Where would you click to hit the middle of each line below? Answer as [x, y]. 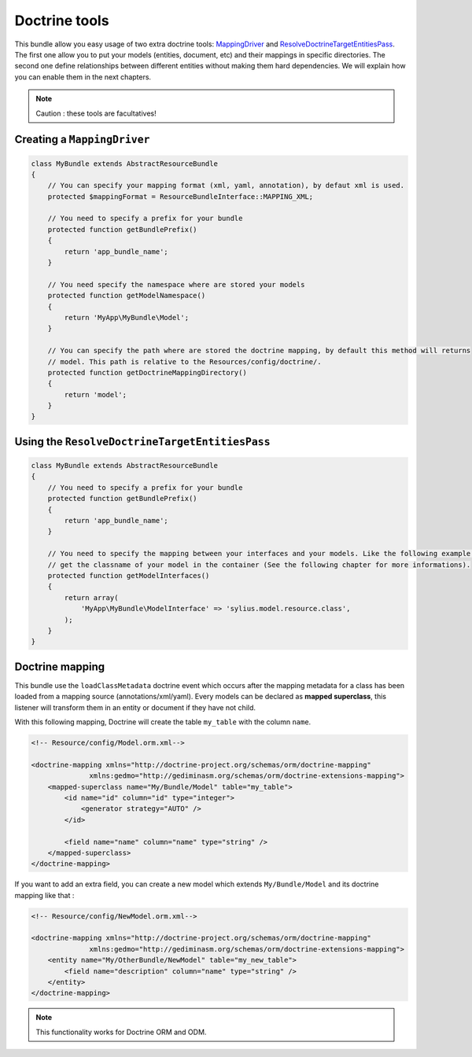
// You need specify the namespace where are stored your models [176, 284]
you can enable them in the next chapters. [83, 77]
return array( [91, 597]
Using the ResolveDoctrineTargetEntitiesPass [142, 442]
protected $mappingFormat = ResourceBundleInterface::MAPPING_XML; [181, 196]
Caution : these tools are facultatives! [96, 113]
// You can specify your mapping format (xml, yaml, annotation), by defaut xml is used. [226, 186]
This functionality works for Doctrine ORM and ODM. [121, 1032]
